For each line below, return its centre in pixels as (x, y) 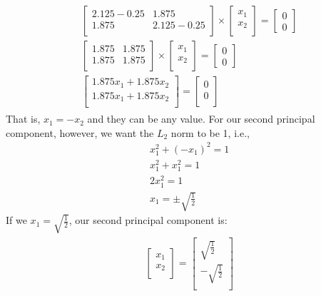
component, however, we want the (80, 132)
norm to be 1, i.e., (210, 132)
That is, (23, 119)
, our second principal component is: (148, 220)
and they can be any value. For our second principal (201, 119)
